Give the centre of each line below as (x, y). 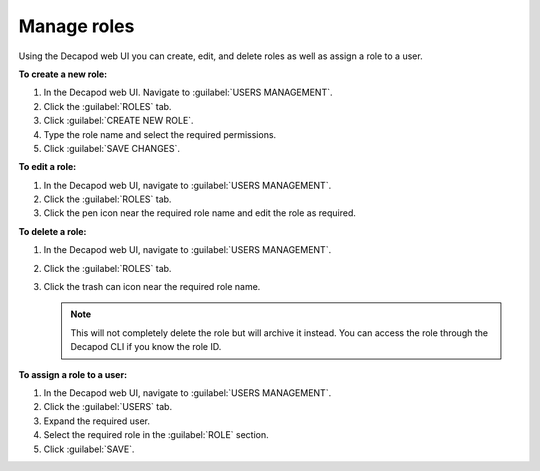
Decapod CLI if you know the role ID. (146, 347)
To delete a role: (52, 231)
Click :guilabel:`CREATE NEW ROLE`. (118, 121)
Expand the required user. (96, 421)
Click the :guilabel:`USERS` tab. (108, 407)
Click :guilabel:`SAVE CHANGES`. (111, 148)
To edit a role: (47, 167)
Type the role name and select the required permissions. (160, 134)
